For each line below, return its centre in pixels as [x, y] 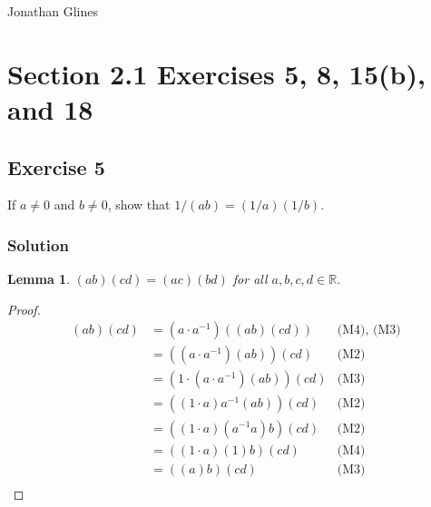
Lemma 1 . [39, 279]
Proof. [24, 309]
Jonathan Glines [53, 11]
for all [250, 279]
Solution [38, 244]
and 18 [50, 108]
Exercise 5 [56, 166]
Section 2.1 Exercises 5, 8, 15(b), [216, 73]
